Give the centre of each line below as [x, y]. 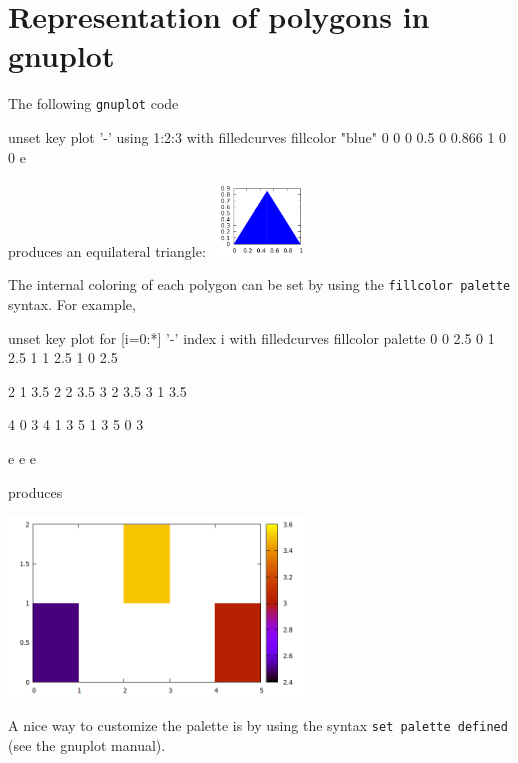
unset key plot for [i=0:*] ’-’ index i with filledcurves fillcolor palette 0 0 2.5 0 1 [251, 337]
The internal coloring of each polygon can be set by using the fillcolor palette [259, 284]
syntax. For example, [72, 303]
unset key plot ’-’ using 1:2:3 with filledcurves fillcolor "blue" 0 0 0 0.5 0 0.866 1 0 [257, 136]
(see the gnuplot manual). [87, 744]
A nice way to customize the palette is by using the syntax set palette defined [258, 725]
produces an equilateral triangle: [107, 250]
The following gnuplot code [93, 103]
